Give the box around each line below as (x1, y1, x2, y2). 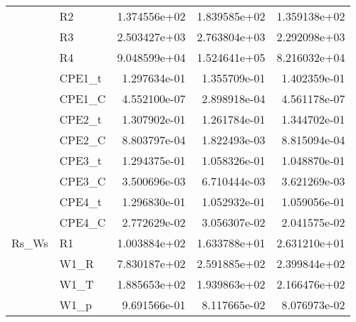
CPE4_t (59, 193, 103, 210)
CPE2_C (59, 132, 106, 148)
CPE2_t (59, 111, 103, 127)
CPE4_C (59, 214, 106, 230)
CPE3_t (59, 152, 103, 168)
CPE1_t (59, 70, 103, 86)
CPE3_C (59, 173, 106, 189)
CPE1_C (59, 90, 106, 107)
